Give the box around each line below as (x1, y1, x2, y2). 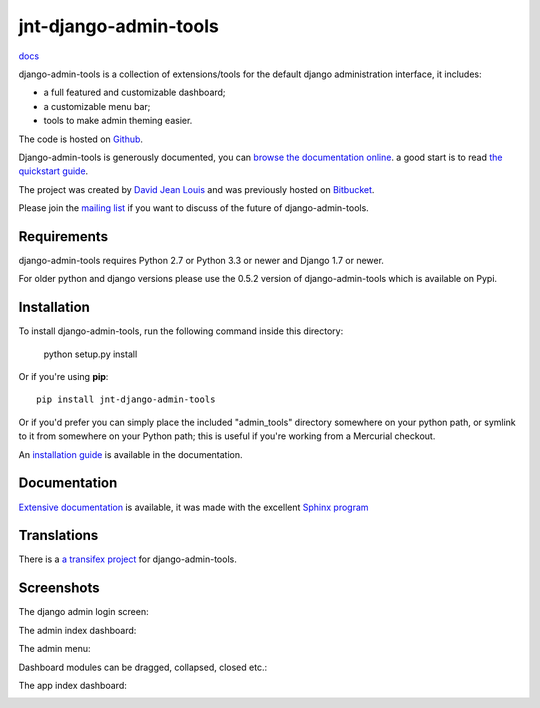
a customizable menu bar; (43, 100, 151, 112)
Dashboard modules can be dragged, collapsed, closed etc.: (18, 661, 268, 673)
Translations (18, 527, 99, 544)
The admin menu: (18, 643, 91, 655)
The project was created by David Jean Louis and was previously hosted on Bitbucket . (18, 183, 375, 195)
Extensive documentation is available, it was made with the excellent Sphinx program (18, 501, 369, 513)
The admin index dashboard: (18, 624, 137, 636)
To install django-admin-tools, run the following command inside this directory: (18, 325, 344, 337)
